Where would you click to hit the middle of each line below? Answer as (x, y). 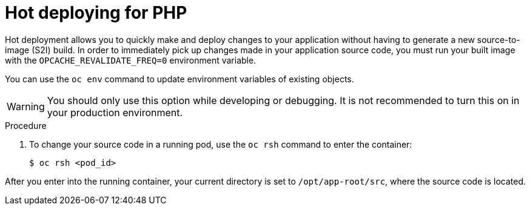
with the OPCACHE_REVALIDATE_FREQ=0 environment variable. (131, 60)
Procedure (26, 125)
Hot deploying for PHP (96, 13)
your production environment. (115, 112)
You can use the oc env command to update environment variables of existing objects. (179, 79)
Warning (26, 106)
